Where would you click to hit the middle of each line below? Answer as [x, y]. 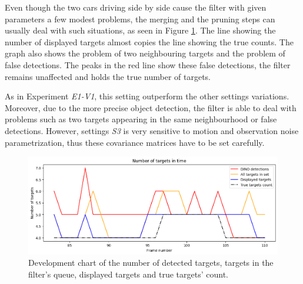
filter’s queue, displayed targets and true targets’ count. [128, 274]
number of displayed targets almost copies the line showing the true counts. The [149, 41]
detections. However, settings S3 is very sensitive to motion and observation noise [152, 130]
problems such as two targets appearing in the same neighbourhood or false [141, 119]
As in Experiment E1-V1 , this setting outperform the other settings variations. [147, 96]
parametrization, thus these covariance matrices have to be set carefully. [135, 142]
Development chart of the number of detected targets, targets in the [151, 263]
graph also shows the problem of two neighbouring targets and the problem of [145, 53]
